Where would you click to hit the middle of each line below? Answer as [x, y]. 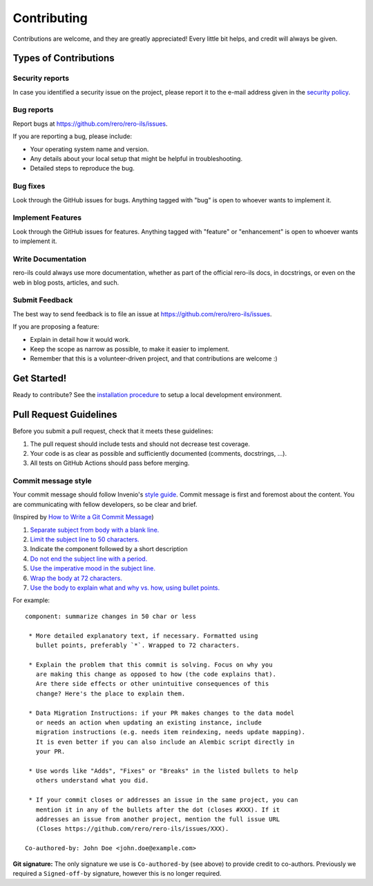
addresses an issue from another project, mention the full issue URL [158, 819]
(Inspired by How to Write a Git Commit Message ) [84, 517]
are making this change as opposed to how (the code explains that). [156, 674]
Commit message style [52, 481]
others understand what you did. [92, 781]
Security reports [41, 78]
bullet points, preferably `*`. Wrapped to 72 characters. [138, 645]
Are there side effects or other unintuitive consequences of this [152, 684]
